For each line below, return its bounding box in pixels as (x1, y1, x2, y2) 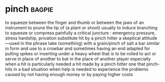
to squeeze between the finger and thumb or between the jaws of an (5, 20, 144, 25)
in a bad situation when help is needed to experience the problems (13, 66, 149, 72)
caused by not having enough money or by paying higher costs (5, 71, 133, 77)
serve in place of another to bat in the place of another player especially (5, 56, 151, 61)
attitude (141, 35, 158, 41)
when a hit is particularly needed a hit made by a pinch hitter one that (5, 61, 146, 67)
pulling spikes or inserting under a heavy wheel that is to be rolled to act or (5, 50, 156, 57)
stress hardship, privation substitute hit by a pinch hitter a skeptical (5, 35, 141, 41)
